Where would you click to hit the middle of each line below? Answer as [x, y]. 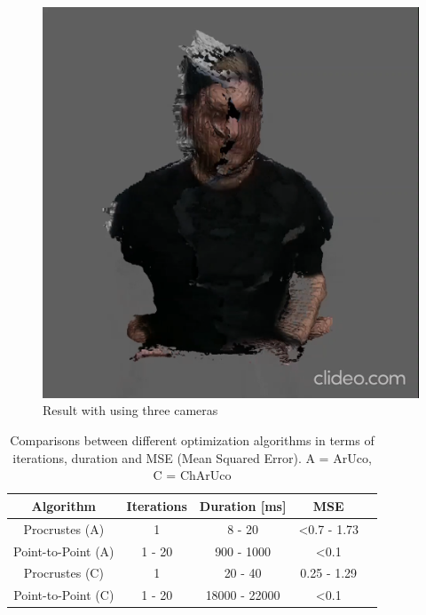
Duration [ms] [243, 505]
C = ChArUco [192, 475]
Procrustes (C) [63, 573]
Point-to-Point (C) [64, 595]
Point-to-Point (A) [64, 551]
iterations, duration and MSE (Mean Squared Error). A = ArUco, [192, 457]
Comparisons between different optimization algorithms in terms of [192, 440]
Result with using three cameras [130, 410]
